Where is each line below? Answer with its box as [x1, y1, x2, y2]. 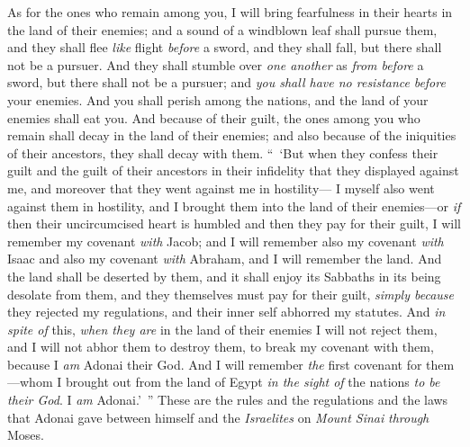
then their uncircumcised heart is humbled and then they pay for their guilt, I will [7, 214, 461, 233]
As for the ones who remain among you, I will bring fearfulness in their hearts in [7, 3, 453, 21]
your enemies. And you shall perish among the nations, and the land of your [7, 90, 429, 109]
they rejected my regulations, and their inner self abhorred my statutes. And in [7, 302, 446, 321]
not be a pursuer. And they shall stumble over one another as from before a [7, 55, 424, 74]
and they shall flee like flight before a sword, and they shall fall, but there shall [7, 38, 442, 57]
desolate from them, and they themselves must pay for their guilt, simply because [7, 284, 455, 303]
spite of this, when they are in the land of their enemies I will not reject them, [7, 319, 438, 338]
